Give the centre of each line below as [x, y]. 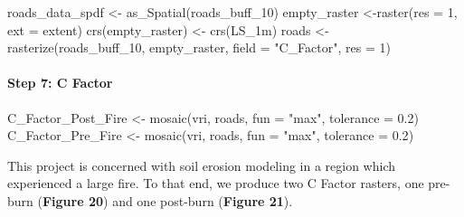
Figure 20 [73, 200]
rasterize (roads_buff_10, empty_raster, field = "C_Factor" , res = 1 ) [199, 47]
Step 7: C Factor [60, 83]
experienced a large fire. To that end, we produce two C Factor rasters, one [216, 183]
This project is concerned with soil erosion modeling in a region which [202, 165]
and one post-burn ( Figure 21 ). [203, 200]
